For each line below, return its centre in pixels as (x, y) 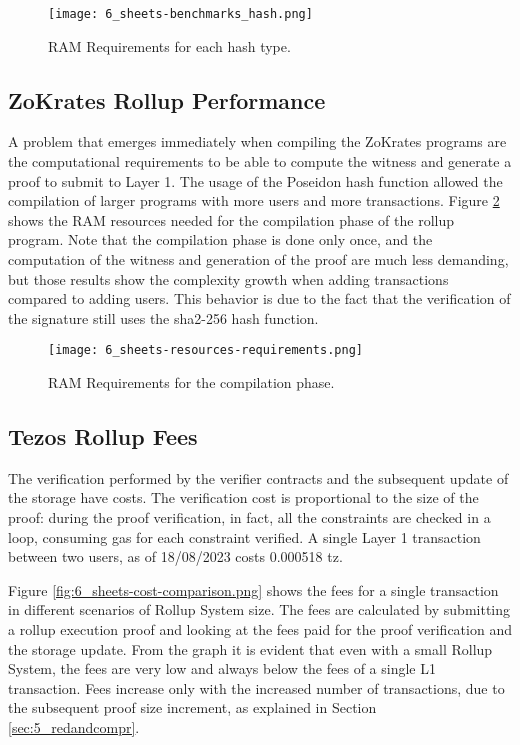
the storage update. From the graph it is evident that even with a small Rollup (250, 648)
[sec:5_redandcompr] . (74, 726)
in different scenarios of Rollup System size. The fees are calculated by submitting (259, 609)
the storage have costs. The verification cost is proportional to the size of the (243, 497)
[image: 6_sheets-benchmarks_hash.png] (180, 14)
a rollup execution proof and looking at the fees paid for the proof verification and (260, 629)
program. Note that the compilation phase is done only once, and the (220, 239)
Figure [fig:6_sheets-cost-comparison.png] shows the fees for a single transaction (253, 589)
